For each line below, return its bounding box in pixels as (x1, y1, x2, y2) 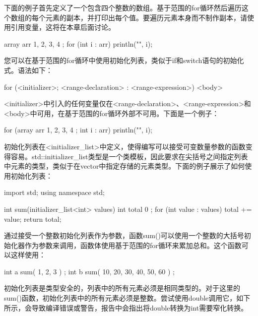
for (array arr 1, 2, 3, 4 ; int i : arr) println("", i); (4, 125, 153, 135)
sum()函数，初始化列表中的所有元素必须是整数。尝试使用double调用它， (4, 293, 237, 303)
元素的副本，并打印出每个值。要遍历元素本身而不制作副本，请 (45, 12, 247, 22)
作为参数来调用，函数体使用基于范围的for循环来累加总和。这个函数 (24, 240, 242, 250)
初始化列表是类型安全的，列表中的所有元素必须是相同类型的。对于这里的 (4, 283, 240, 293)
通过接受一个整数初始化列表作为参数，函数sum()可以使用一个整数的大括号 (4, 230, 244, 241)
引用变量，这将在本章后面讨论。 (10, 22, 115, 32)
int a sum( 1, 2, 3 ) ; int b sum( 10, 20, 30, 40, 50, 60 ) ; (4, 266, 175, 276)
